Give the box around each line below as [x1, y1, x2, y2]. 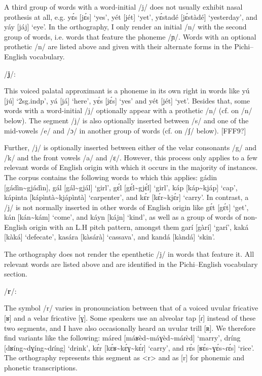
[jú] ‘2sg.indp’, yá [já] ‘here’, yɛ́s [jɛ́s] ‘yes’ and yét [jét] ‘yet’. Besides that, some [4, 95, 250, 106]
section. [4, 268, 27, 279]
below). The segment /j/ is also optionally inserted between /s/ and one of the [4, 115, 249, 125]
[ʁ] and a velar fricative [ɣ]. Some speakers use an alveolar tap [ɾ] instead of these [4, 313, 256, 323]
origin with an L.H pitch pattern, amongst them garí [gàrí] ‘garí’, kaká [29, 221, 249, 232]
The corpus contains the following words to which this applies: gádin [4, 172, 217, 182]
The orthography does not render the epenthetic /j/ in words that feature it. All [4, 249, 254, 259]
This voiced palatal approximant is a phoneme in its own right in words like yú [4, 85, 250, 96]
